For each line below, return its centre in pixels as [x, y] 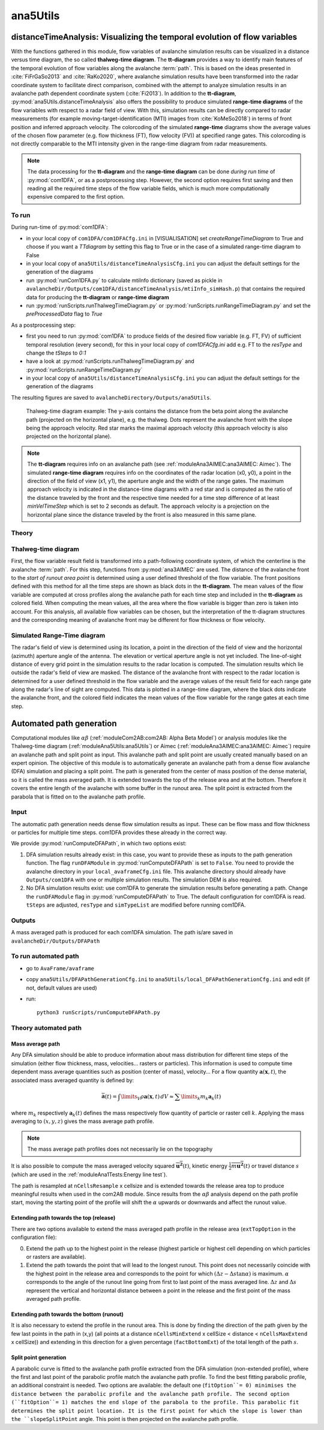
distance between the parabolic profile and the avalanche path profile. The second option [150, 1394]
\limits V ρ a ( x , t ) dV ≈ [147, 1097]
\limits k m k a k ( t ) [201, 1097]
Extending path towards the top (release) [63, 1218]
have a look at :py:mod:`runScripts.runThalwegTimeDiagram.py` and [110, 361]
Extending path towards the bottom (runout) [67, 1314]
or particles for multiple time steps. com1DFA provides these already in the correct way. [119, 833]
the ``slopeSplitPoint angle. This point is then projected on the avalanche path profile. [125, 1419]
